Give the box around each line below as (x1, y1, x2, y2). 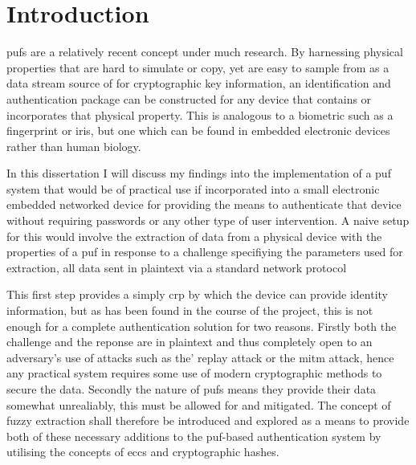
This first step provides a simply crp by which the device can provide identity (6, 286, 388, 303)
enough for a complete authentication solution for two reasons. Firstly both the (6, 317, 397, 334)
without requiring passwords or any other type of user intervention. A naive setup (6, 212, 410, 229)
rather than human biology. (6, 137, 141, 154)
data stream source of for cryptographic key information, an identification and (6, 75, 391, 92)
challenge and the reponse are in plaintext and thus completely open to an (6, 333, 373, 350)
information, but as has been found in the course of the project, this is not (6, 302, 373, 319)
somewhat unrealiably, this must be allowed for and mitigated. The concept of (6, 396, 391, 413)
